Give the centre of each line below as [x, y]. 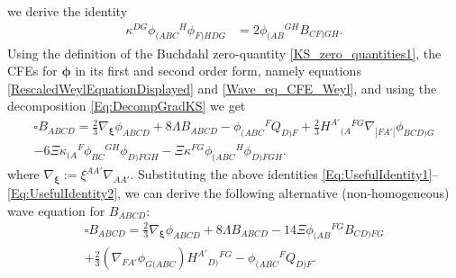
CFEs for [32, 71]
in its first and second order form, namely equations [218, 71]
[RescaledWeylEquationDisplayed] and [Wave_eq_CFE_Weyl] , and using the [222, 88]
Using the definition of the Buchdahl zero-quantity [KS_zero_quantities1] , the [224, 53]
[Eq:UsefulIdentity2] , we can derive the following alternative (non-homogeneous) [228, 192]
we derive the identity [68, 11]
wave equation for [56, 210]
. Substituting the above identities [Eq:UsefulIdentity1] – [284, 174]
